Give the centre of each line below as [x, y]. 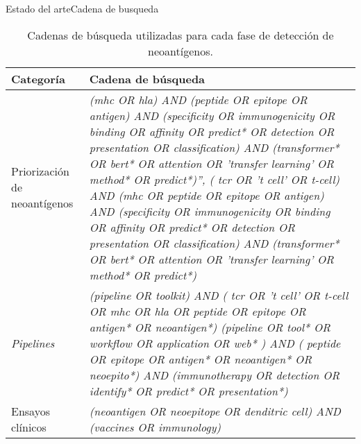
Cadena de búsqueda [147, 78]
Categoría [38, 78]
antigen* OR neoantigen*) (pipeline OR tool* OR [210, 327]
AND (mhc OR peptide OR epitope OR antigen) [207, 195]
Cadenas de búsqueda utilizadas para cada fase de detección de [180, 35]
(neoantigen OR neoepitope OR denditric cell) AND [215, 411]
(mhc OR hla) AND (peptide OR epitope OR [198, 99]
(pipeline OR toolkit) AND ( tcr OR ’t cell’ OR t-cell [219, 295]
